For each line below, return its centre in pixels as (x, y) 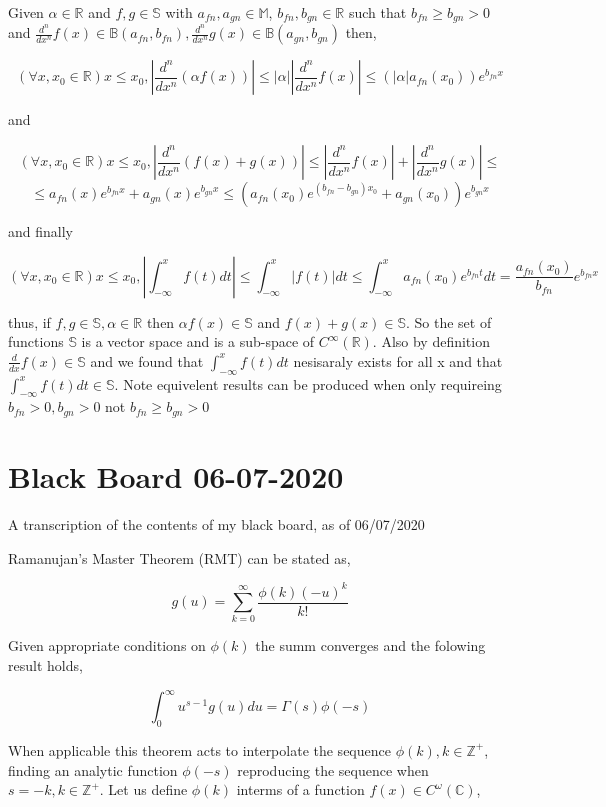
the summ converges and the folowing (370, 645)
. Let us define (143, 789)
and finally (40, 231)
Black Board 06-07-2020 (176, 476)
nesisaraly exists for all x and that (398, 360)
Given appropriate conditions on (107, 645)
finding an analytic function (93, 769)
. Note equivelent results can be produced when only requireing (308, 383)
